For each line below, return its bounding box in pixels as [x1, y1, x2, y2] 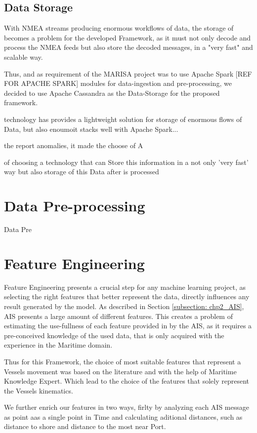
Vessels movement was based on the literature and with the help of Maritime [4, 366, 237, 376]
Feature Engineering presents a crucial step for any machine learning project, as [4, 281, 246, 292]
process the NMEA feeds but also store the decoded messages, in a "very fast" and [4, 42, 253, 52]
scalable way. [4, 51, 43, 62]
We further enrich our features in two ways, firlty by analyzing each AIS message [4, 402, 249, 412]
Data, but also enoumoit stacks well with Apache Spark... [4, 123, 178, 134]
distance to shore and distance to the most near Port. [4, 421, 166, 432]
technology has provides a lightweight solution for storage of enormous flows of [4, 114, 242, 124]
